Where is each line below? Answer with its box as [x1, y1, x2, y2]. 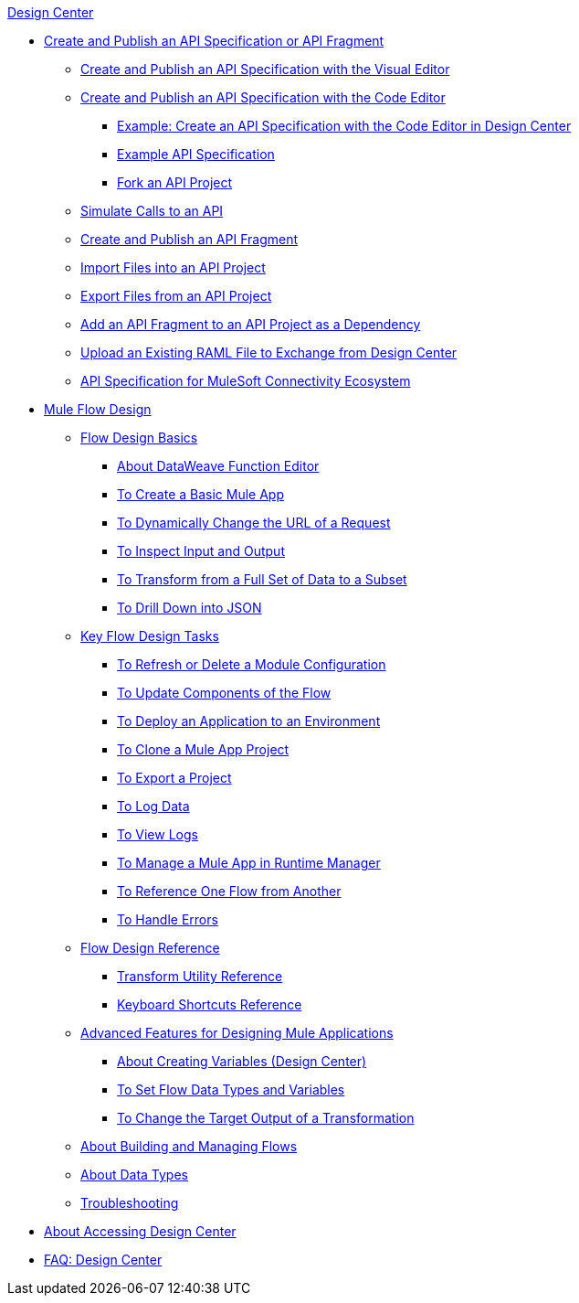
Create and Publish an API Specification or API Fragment [44, 33, 384, 48]
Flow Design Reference [80, 940, 220, 956]
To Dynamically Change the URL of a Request [117, 515, 391, 530]
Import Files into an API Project [80, 260, 266, 275]
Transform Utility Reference [117, 968, 283, 984]
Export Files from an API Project [80, 288, 272, 304]
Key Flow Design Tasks [80, 628, 219, 644]
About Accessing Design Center [44, 1223, 237, 1239]
